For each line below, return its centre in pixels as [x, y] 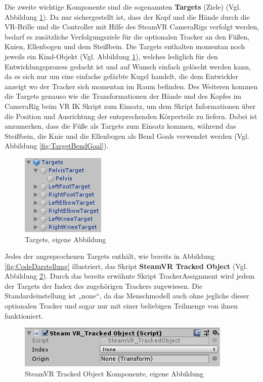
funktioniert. [24, 315]
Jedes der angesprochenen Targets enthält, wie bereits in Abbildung [110, 256]
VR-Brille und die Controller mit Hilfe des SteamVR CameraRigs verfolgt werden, [132, 27]
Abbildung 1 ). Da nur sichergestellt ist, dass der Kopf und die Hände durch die [127, 16]
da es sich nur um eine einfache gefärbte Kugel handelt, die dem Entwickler [122, 76]
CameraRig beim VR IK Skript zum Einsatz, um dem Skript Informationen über [130, 106]
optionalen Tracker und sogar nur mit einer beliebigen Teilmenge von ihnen [121, 306]
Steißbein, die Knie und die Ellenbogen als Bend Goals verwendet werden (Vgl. [127, 136]
